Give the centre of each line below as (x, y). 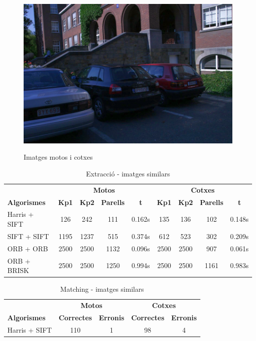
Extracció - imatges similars (128, 173)
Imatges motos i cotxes (58, 157)
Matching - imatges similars (102, 289)
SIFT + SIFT (28, 236)
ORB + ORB (28, 248)
